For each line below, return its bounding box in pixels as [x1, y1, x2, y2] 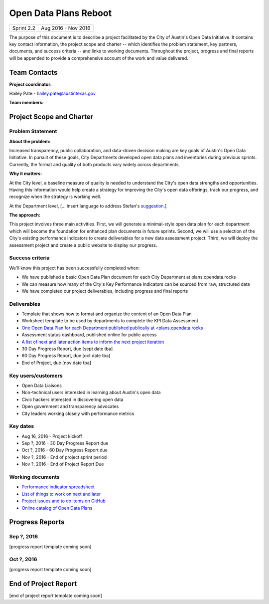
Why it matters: [9, 171, 42, 177]
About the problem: [9, 138, 51, 144]
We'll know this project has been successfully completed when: [9, 265, 140, 271]
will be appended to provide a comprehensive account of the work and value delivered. [9, 55, 189, 61]
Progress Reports [9, 518, 65, 526]
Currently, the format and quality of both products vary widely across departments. [9, 161, 180, 167]
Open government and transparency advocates [21, 403, 119, 409]
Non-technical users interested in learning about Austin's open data [21, 390, 161, 396]
